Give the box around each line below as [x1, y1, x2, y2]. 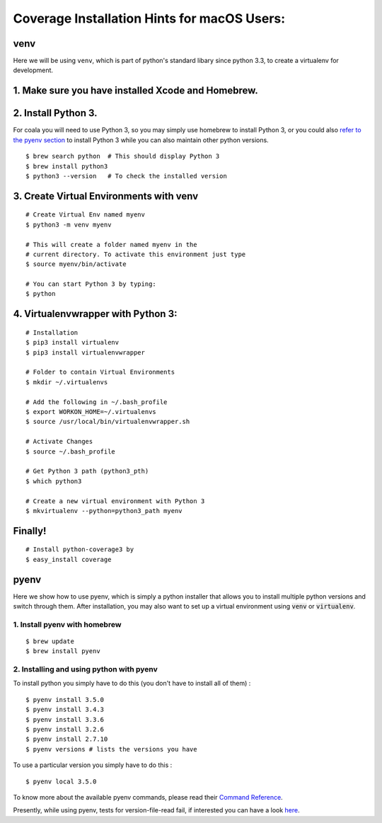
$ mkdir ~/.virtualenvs [25, 378, 108, 386]
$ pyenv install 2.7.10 [25, 735, 108, 743]
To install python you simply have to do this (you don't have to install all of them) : [13, 679, 251, 688]
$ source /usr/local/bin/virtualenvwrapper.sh [25, 418, 190, 426]
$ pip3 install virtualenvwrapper [25, 348, 145, 357]
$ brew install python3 [25, 162, 108, 170]
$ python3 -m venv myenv [25, 220, 112, 229]
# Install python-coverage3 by [25, 546, 134, 553]
